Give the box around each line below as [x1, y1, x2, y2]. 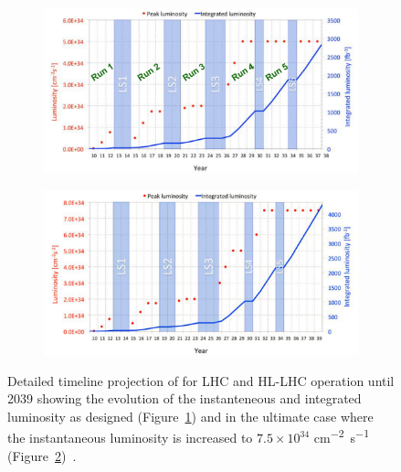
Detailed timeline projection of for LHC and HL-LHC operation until [7, 370, 395, 390]
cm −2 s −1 [313, 425, 369, 447]
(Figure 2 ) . [7, 445, 77, 465]
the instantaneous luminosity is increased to [7, 428, 253, 447]
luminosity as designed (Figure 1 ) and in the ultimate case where [7, 406, 374, 425]
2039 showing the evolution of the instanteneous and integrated [7, 389, 362, 408]
